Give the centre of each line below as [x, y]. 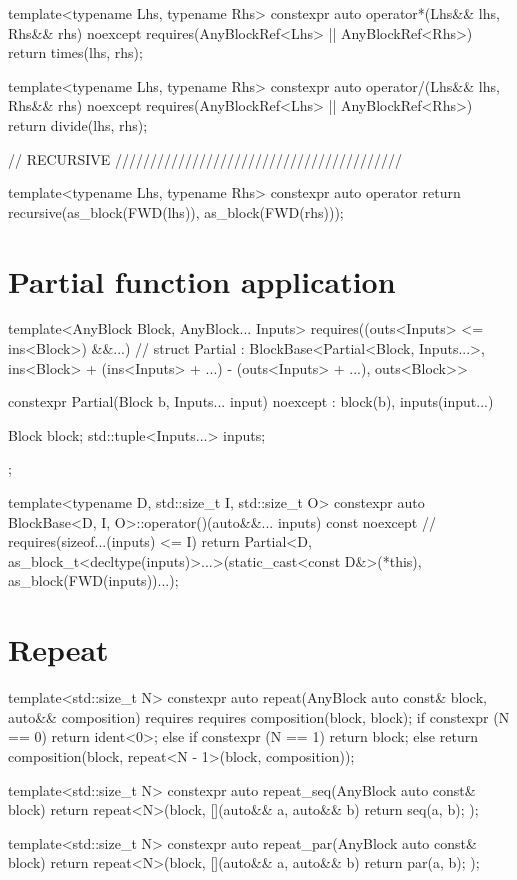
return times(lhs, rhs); [75, 52]
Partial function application [202, 280]
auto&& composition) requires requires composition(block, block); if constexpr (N [259, 716]
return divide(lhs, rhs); [78, 124]
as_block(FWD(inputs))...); [93, 580]
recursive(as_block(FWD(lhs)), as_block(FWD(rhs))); [176, 211]
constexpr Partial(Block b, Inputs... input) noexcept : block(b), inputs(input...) [251, 401]
